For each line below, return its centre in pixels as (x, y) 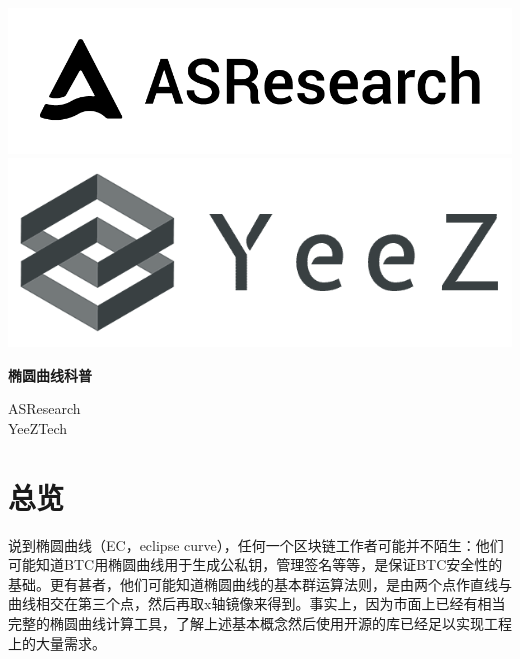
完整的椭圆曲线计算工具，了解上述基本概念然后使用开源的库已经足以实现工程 (260, 623)
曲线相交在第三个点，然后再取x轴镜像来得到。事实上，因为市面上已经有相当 (257, 603)
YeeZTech (38, 427)
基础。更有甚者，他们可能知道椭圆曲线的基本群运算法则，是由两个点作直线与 (260, 583)
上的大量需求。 (57, 642)
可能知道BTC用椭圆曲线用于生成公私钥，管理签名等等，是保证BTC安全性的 (255, 564)
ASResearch (44, 408)
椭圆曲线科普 (50, 374)
